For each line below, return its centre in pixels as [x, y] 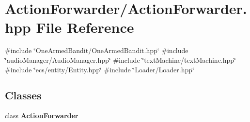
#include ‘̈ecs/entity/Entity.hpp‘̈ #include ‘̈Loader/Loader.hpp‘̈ [100, 69]
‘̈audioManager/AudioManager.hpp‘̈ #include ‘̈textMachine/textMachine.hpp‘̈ [120, 60]
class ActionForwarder [42, 115]
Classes [23, 95]
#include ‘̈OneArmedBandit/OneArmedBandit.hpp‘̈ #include [97, 50]
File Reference [85, 27]
